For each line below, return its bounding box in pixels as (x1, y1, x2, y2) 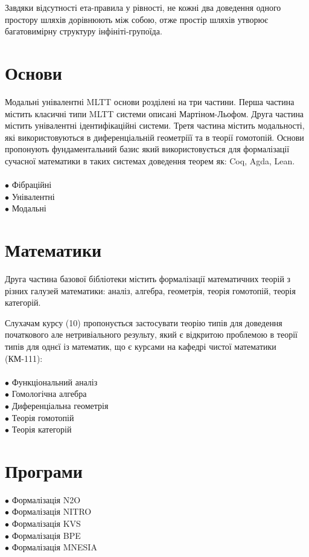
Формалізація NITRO (11, 505, 92, 518)
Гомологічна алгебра (11, 387, 87, 400)
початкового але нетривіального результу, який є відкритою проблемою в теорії (5, 328, 298, 341)
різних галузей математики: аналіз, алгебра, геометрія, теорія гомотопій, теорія (5, 284, 296, 297)
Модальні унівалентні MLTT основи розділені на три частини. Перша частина (5, 95, 295, 108)
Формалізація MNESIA (11, 541, 97, 553)
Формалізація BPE (11, 529, 81, 541)
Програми (5, 458, 83, 483)
